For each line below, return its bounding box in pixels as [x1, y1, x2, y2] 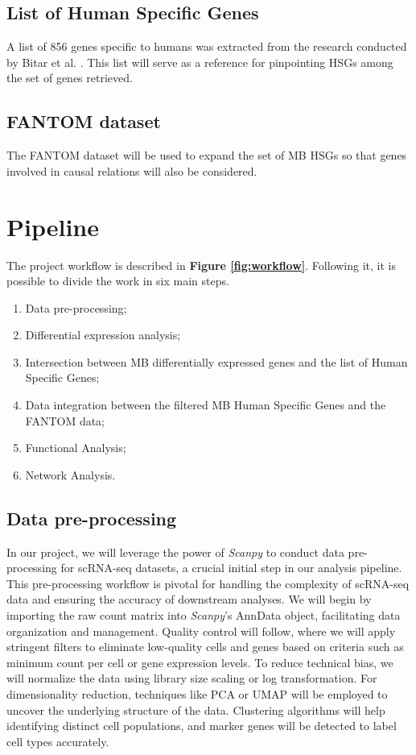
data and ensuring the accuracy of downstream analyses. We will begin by [6, 591, 372, 608]
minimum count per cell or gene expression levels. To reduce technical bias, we [6, 653, 393, 670]
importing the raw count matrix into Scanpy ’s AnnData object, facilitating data [6, 607, 401, 624]
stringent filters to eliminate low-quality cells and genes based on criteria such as [6, 638, 404, 655]
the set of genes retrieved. [6, 69, 133, 86]
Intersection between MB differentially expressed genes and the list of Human [25, 353, 408, 370]
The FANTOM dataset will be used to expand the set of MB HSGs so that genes [6, 147, 407, 164]
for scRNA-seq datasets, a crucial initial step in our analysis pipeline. [60, 559, 402, 576]
